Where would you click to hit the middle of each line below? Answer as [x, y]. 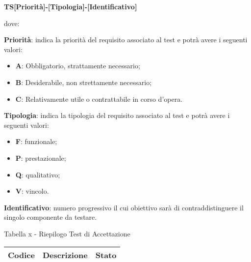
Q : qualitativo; [38, 174]
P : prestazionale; [41, 158]
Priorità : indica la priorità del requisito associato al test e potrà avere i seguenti [126, 40]
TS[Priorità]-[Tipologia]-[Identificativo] [71, 6]
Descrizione [65, 255]
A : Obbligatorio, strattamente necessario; [78, 66]
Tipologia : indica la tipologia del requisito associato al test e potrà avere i [117, 115]
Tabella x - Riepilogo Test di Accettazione [67, 233]
